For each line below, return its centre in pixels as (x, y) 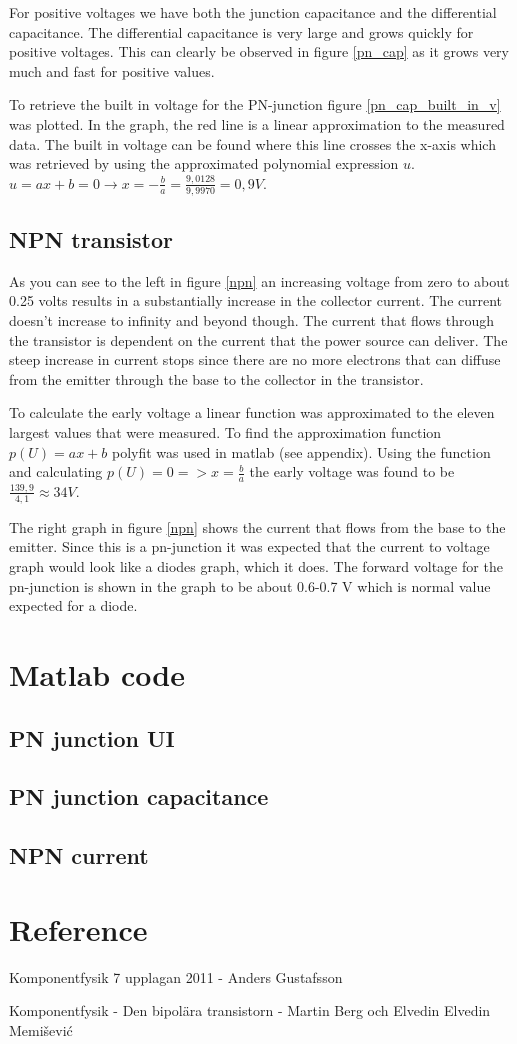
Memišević (41, 1029)
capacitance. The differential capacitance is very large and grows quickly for (241, 31)
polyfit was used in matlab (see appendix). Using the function (301, 451)
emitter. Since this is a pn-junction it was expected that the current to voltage (249, 546)
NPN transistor (91, 238)
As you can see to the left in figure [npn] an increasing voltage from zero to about (259, 280)
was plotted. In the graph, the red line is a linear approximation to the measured (257, 123)
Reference (78, 928)
